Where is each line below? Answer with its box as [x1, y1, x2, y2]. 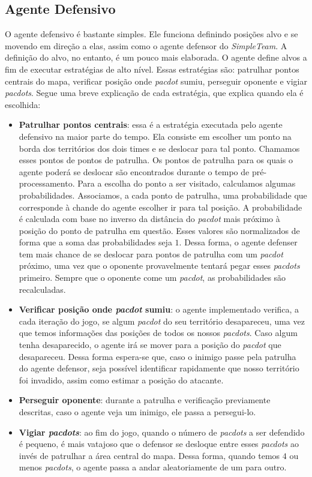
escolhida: [5, 98, 41, 110]
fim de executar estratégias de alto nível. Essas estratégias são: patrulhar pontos [5, 62, 299, 75]
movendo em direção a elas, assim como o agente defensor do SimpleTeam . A [5, 39, 287, 52]
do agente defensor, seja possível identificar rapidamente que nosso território [19, 362, 299, 374]
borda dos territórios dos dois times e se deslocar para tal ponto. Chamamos [19, 142, 300, 154]
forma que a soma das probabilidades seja [19, 236, 172, 248]
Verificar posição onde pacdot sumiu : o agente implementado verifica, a [19, 303, 299, 316]
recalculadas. [19, 283, 66, 295]
